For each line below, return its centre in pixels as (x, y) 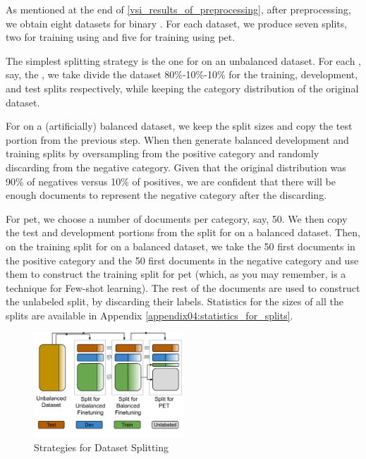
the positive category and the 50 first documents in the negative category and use (182, 260)
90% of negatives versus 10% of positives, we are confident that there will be (171, 181)
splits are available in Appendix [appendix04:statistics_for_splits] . (150, 315)
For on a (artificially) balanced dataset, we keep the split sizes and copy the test (179, 126)
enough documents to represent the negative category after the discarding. (166, 195)
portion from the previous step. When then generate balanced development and (177, 139)
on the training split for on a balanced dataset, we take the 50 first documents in (181, 246)
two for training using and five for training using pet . (121, 37)
